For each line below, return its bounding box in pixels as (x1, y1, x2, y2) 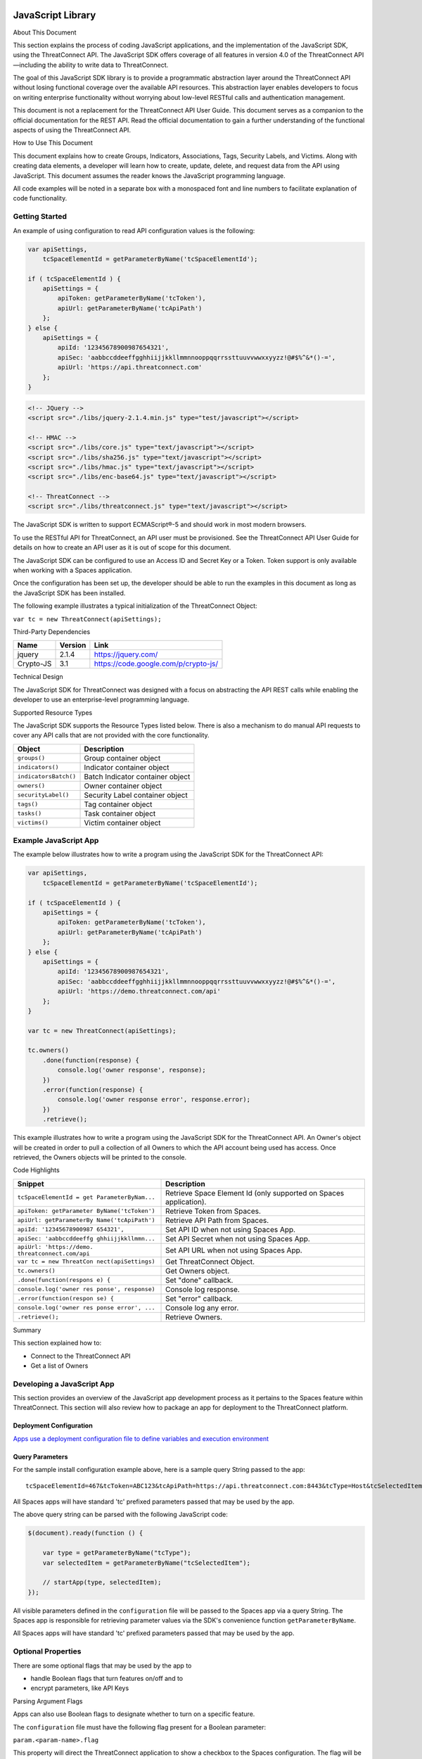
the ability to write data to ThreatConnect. (47, 61, 169, 69)
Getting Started (13, 212, 67, 222)
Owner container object (84, 781, 162, 791)
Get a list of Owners (30, 1361, 89, 1370)
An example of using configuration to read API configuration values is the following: (13, 226, 255, 235)
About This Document (13, 28, 77, 37)
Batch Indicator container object (84, 771, 191, 781)
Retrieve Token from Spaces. (165, 1206, 262, 1216)
